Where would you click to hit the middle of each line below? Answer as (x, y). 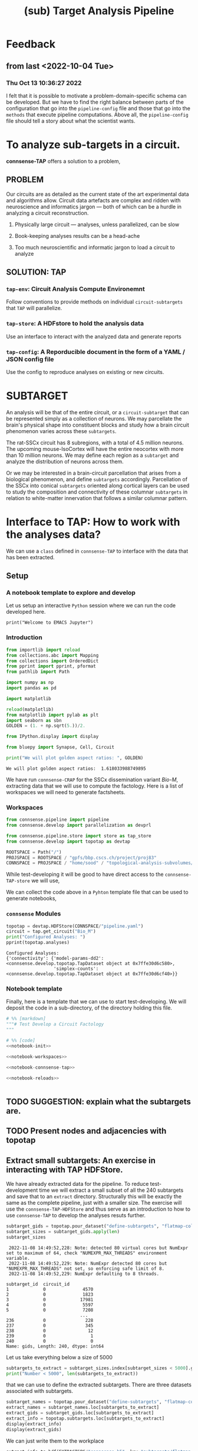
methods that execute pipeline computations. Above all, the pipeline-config (97, 114)
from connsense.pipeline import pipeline (58, 820)
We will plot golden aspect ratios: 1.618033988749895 (76, 768)
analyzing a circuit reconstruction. (47, 213)
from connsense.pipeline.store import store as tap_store (79, 836)
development (22, 1190)
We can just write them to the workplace (55, 1441)
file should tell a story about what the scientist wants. (71, 121)
